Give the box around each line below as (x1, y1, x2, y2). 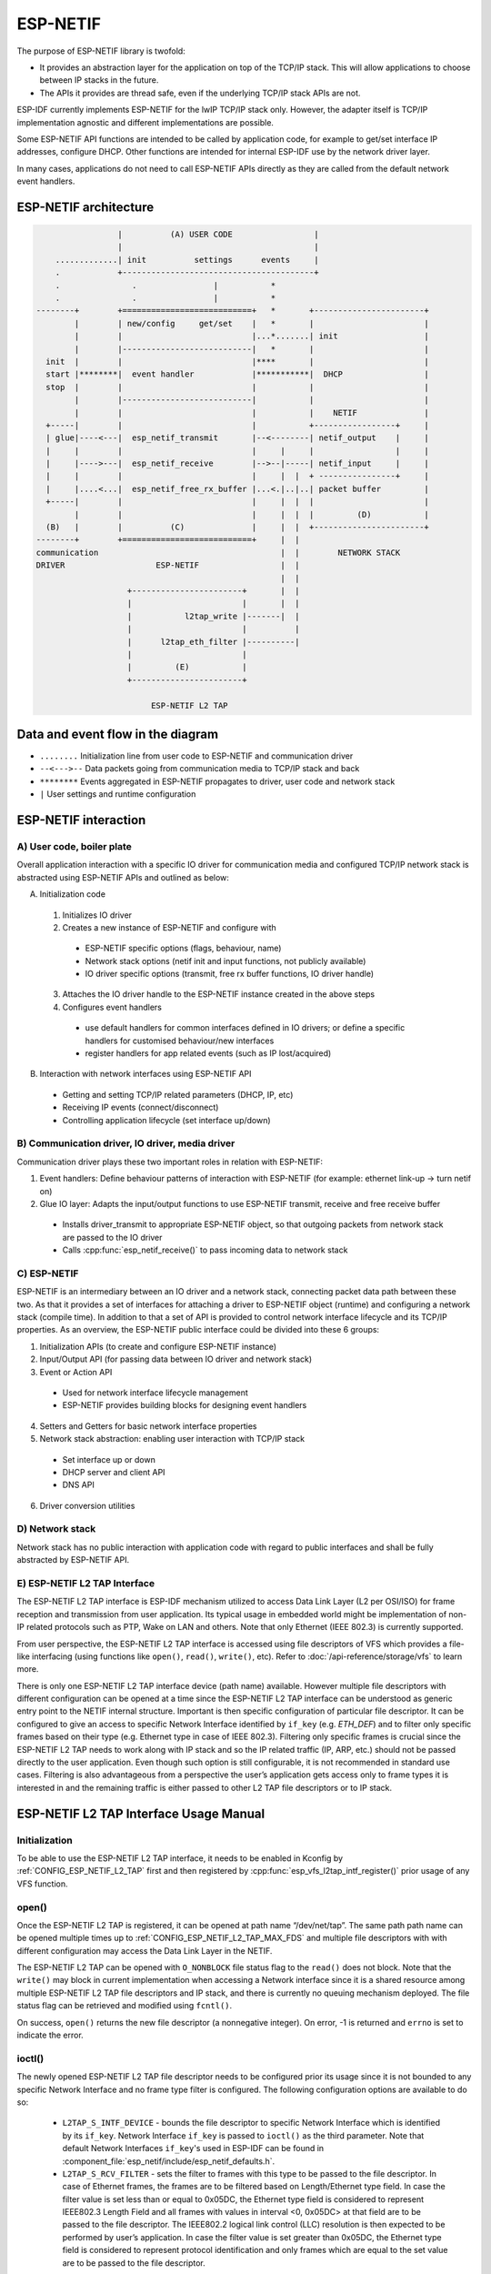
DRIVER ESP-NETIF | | (35, 560, 300, 570)
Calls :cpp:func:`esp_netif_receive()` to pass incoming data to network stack (62, 1244, 348, 1255)
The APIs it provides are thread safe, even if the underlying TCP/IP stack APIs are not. (39, 87, 361, 98)
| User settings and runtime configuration (39, 789, 196, 800)
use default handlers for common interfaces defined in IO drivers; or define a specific (85, 1022, 406, 1033)
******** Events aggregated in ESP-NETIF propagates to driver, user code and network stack (39, 776, 396, 787)
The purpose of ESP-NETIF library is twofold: (16, 45, 185, 56)
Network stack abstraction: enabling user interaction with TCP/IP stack (39, 1434, 306, 1444)
